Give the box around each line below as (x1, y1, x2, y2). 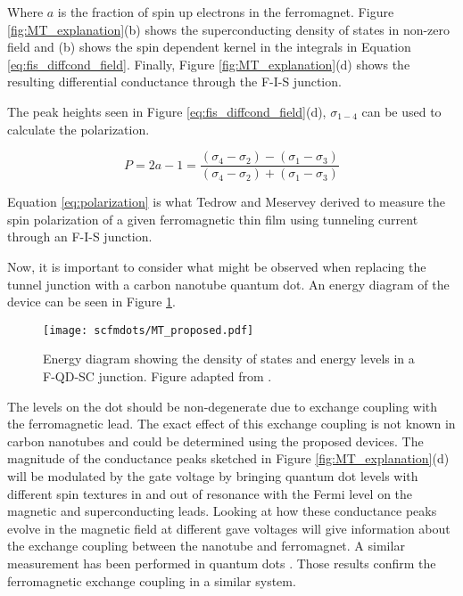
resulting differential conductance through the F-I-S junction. (7, 72, 342, 91)
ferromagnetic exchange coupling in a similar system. (7, 571, 296, 590)
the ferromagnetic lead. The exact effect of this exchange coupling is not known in (7, 414, 456, 433)
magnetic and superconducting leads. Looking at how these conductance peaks (7, 502, 437, 520)
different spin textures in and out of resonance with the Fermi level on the (7, 484, 413, 502)
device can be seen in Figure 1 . (7, 292, 176, 311)
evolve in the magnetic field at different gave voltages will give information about (7, 518, 451, 537)
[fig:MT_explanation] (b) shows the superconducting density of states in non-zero (7, 20, 451, 38)
